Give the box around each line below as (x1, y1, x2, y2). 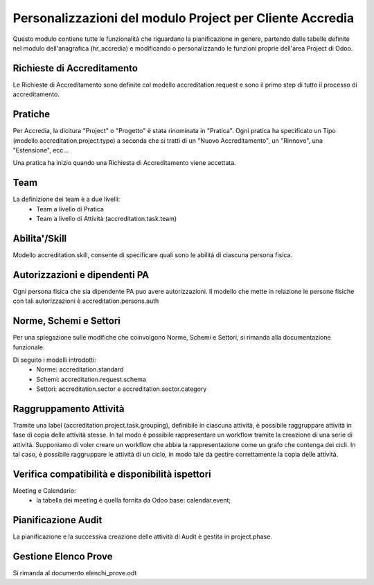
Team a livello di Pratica (36, 204, 104, 213)
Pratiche (12, 108, 51, 121)
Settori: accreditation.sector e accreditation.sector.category (36, 385, 207, 393)
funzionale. (12, 343, 45, 351)
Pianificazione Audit (12, 514, 103, 526)
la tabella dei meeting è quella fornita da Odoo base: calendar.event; (36, 496, 231, 505)
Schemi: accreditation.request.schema (36, 375, 147, 383)
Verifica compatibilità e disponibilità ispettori (12, 468, 211, 480)
